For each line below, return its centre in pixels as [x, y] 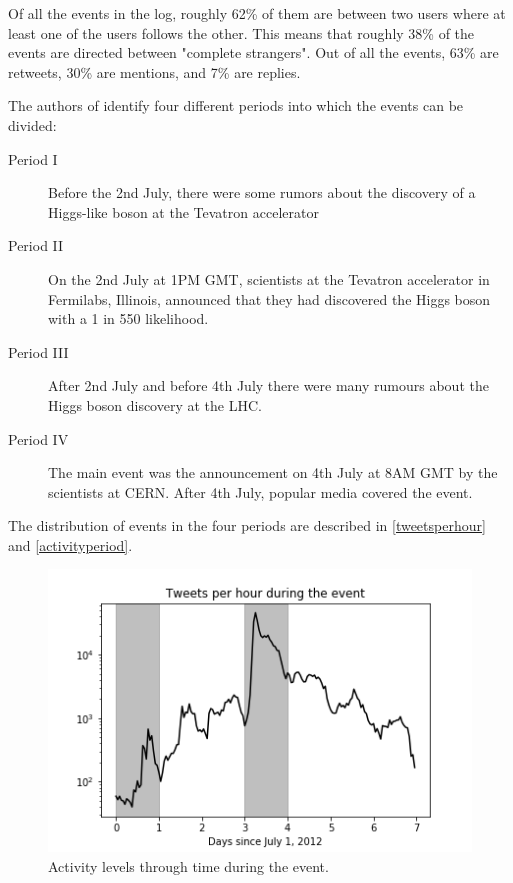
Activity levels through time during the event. [188, 865]
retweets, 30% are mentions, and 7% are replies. [154, 71]
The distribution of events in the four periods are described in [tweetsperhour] [247, 525]
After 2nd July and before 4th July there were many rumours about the [268, 385]
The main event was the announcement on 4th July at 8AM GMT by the [273, 472]
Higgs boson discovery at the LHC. [155, 404]
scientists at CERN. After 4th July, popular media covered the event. [260, 491]
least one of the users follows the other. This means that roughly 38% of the [241, 32]
